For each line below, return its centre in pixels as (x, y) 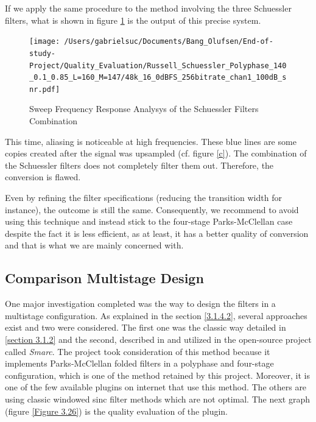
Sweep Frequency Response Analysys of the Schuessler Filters (144, 109)
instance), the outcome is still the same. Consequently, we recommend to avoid (152, 209)
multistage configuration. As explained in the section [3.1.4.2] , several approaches (156, 315)
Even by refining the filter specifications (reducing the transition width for (143, 198)
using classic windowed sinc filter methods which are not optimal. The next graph (157, 399)
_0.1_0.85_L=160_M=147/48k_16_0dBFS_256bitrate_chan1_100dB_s (158, 78)
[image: (45, 42)
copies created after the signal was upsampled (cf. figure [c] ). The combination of (156, 153)
